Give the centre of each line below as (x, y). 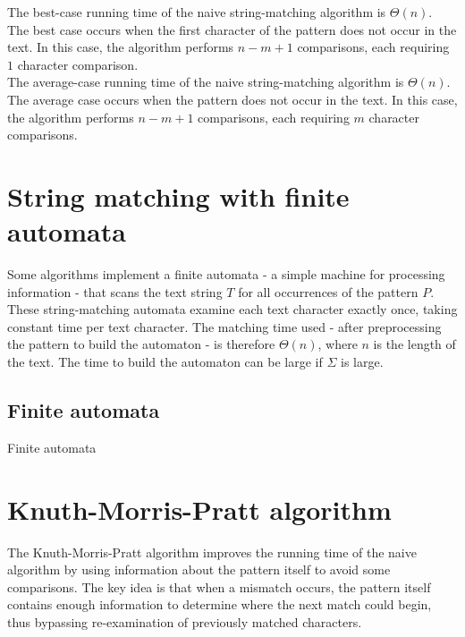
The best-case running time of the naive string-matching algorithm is (197, 12)
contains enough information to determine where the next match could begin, (220, 604)
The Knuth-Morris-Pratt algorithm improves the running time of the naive (212, 552)
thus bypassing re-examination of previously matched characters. (185, 621)
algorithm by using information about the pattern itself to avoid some (199, 569)
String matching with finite (178, 195)
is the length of (414, 344)
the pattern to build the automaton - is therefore (141, 344)
